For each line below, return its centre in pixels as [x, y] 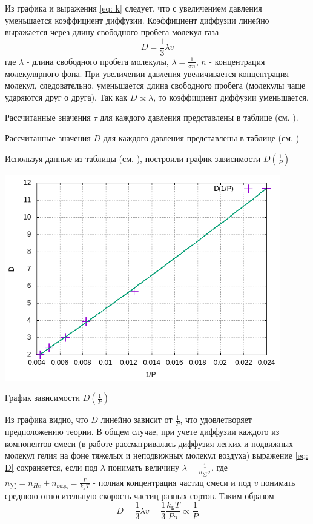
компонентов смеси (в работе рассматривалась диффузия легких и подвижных [149, 443]
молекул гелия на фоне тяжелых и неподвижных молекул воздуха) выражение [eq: [156, 455]
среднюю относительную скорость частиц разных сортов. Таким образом [140, 495]
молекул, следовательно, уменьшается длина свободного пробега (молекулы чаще [155, 85]
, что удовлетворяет [216, 419]
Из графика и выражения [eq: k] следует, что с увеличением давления [133, 8]
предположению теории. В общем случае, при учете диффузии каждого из [142, 432]
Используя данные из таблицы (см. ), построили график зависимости [133, 158]
